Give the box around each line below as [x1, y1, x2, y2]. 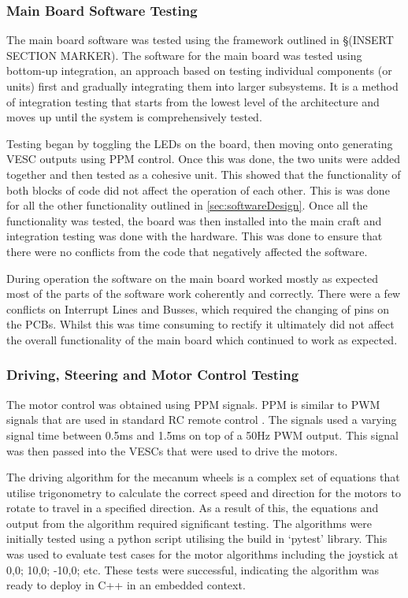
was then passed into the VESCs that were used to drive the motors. [6, 442, 338, 459]
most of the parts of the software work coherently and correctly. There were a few [6, 285, 401, 302]
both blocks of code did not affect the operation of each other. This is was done [6, 181, 390, 198]
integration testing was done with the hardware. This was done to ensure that [6, 228, 383, 244]
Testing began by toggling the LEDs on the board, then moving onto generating [6, 135, 393, 151]
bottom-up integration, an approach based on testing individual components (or [6, 62, 392, 79]
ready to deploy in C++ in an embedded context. [6, 577, 246, 593]
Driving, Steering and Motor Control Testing [6, 365, 299, 384]
